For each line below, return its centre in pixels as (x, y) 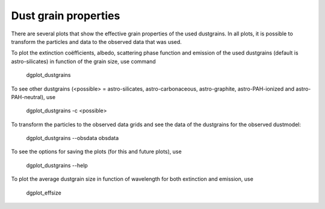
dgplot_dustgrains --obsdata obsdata (73, 138)
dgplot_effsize (44, 193)
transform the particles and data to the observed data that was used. (96, 41)
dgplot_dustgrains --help (57, 165)
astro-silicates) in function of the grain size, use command (83, 61)
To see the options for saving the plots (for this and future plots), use (96, 152)
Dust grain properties (66, 16)
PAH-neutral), (28, 97)
